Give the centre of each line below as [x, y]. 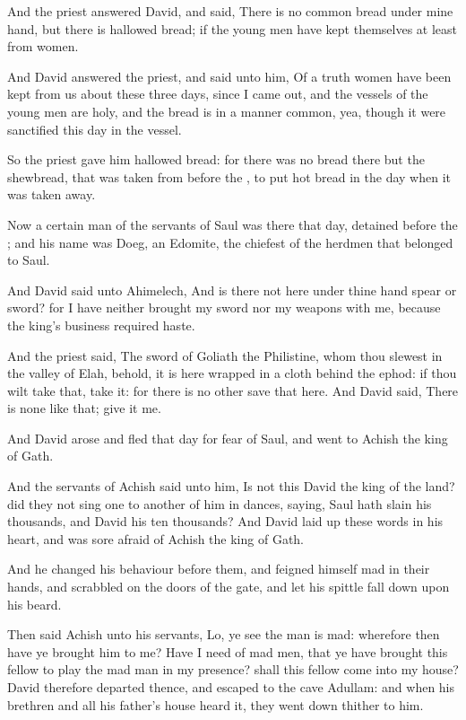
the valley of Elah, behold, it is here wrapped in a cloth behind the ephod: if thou [232, 373]
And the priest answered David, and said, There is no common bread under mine [230, 11]
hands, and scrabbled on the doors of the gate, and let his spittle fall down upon [229, 587]
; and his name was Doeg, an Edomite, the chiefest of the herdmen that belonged [230, 242]
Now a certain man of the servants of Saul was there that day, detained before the [233, 224]
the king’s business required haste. [101, 325]
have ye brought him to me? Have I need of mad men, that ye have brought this [228, 651]
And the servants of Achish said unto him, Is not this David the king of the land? [231, 486]
